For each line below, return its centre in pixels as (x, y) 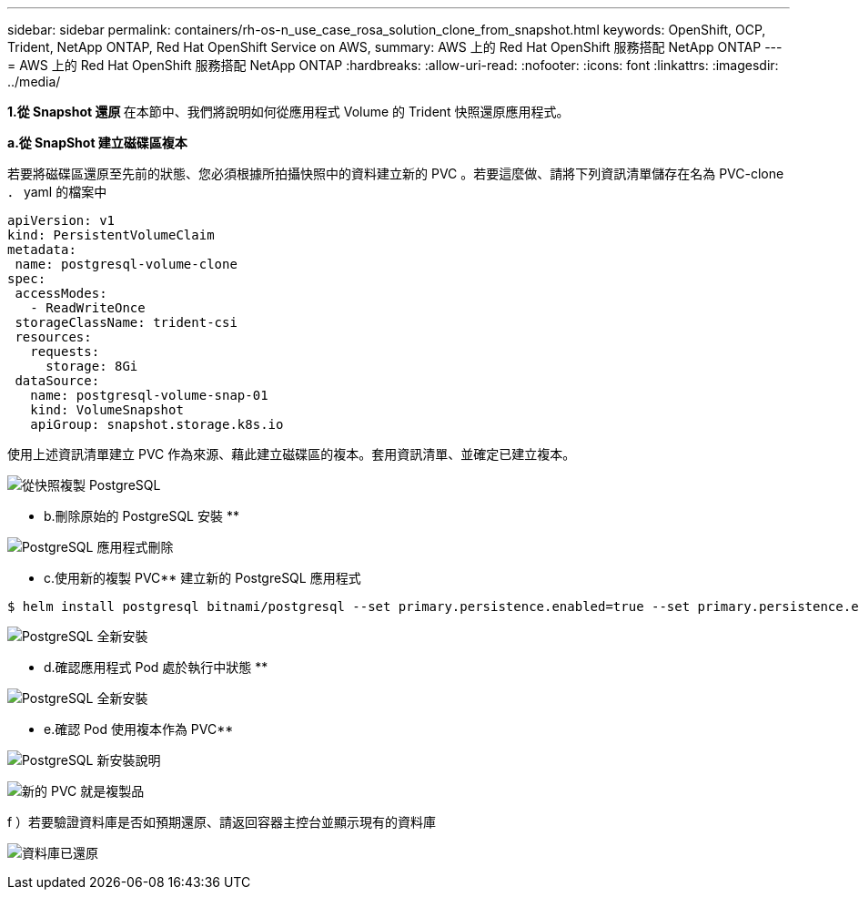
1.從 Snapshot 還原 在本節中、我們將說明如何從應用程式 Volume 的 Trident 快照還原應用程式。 (288, 112)
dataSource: (57, 381)
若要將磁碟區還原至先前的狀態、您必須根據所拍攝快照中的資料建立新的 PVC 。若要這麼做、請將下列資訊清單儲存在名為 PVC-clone (396, 173)
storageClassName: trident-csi (126, 322)
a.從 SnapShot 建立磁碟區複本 (97, 143)
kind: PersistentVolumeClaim (111, 235)
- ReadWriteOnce (88, 308)
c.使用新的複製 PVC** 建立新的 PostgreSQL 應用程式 (202, 578)
